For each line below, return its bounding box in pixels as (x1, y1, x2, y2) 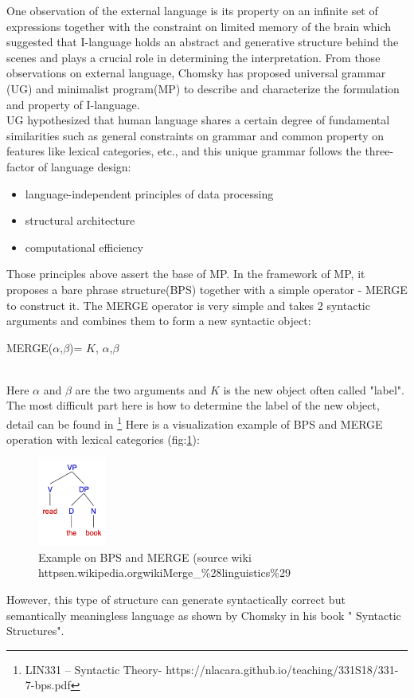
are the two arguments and (75, 381, 207, 398)
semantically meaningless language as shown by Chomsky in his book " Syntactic (6, 606, 401, 623)
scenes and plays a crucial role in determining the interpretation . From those (6, 49, 381, 65)
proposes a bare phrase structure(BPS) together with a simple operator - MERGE (6, 280, 408, 297)
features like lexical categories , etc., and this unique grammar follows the (6, 143, 361, 159)
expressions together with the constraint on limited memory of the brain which (6, 18, 392, 34)
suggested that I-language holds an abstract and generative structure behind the (6, 33, 399, 50)
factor (6, 158, 35, 174)
